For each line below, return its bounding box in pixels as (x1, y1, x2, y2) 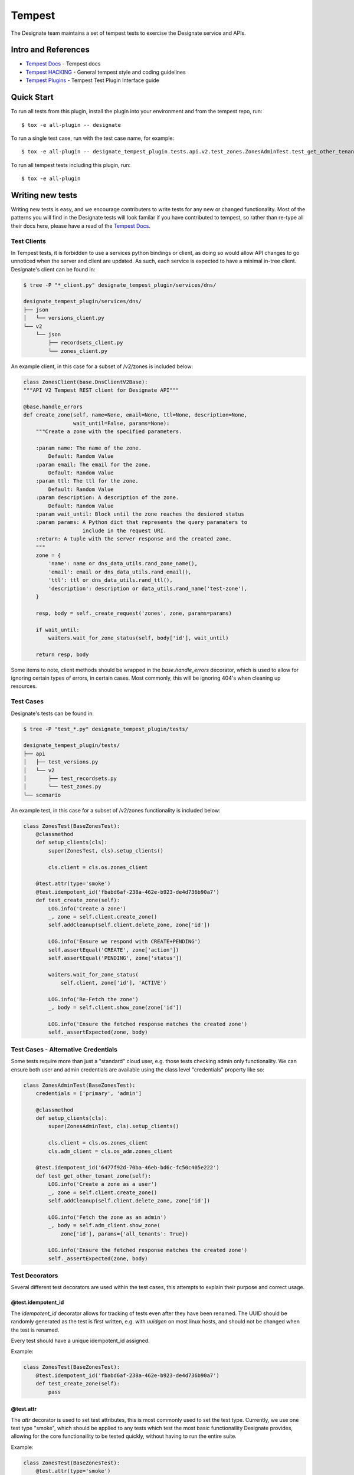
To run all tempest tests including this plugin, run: (11, 161, 131, 168)
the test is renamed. (11, 1326, 60, 1333)
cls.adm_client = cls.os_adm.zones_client (48, 1148, 173, 1155)
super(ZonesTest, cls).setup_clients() (48, 847, 163, 854)
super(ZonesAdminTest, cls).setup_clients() (48, 1123, 179, 1130)
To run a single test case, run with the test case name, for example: (11, 135, 175, 142)
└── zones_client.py (48, 348, 108, 354)
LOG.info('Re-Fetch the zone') (48, 996, 139, 1002)
